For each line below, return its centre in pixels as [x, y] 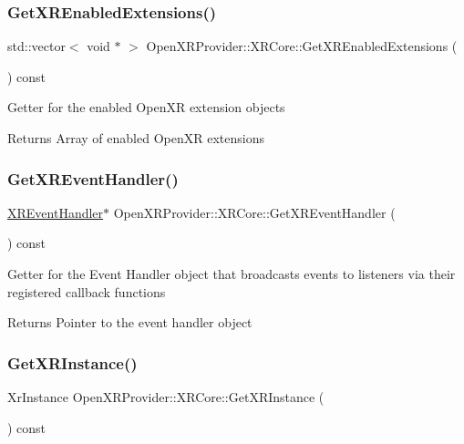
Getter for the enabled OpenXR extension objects [146, 107]
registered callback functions [87, 291]
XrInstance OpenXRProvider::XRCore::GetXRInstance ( [166, 397]
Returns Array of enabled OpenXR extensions [136, 138]
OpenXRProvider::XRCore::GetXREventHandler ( [254, 212]
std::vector [36, 46]
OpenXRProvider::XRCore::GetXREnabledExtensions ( [302, 46]
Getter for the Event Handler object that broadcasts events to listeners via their [232, 274]
